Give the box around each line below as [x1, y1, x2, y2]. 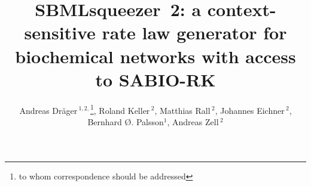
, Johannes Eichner [215, 104, 285, 116]
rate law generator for [102, 20, 287, 45]
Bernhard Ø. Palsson [87, 115, 164, 128]
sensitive [24, 20, 96, 45]
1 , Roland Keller [90, 102, 150, 116]
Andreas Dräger [19, 104, 78, 116]
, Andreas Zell [167, 115, 219, 128]
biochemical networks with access [15, 44, 296, 68]
